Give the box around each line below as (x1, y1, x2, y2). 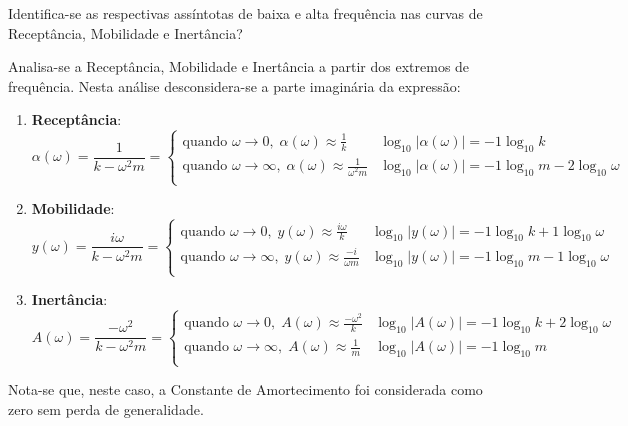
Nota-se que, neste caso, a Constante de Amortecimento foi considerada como (8, 379, 483, 400)
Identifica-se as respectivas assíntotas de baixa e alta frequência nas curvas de (8, 3, 483, 23)
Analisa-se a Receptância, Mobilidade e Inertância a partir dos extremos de (8, 56, 470, 77)
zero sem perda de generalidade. (8, 399, 204, 420)
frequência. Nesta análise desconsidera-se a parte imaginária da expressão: (8, 75, 461, 96)
